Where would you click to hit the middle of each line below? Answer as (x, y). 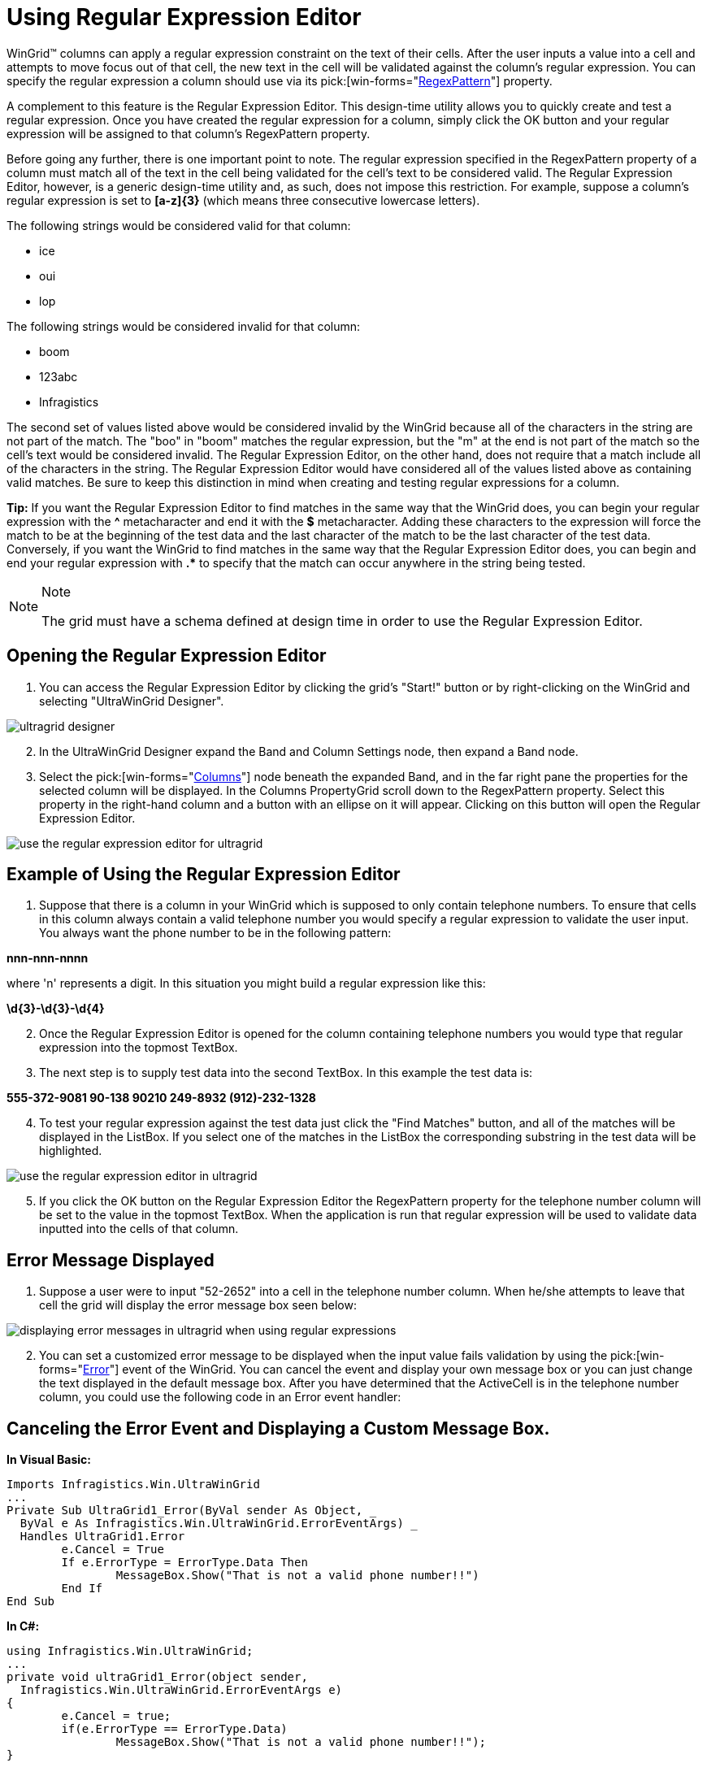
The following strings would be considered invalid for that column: (184, 326)
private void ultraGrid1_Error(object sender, (157, 1677)
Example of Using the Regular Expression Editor (204, 875)
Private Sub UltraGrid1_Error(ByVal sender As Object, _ (192, 1511)
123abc (59, 376)
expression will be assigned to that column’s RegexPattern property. (189, 133)
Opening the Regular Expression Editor (167, 656)
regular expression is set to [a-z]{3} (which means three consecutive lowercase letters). (243, 200)
